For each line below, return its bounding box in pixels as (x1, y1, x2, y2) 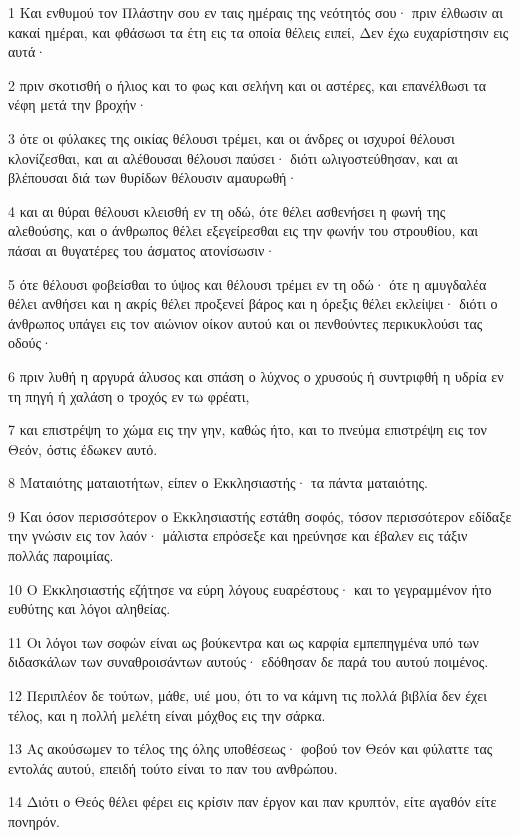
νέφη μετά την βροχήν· (8, 94, 148, 115)
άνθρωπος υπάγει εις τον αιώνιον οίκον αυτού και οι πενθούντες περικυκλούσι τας (8, 312, 483, 333)
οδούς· (8, 332, 52, 353)
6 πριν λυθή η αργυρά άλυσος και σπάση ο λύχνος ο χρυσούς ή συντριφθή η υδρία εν (8, 365, 504, 386)
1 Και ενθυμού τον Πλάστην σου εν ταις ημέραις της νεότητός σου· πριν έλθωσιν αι (8, 2, 503, 22)
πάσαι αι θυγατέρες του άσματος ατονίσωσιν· (8, 239, 276, 260)
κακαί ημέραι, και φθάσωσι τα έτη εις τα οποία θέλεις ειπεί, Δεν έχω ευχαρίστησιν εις (8, 21, 509, 42)
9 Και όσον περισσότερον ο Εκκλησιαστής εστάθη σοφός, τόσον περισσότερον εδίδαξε (8, 505, 512, 526)
